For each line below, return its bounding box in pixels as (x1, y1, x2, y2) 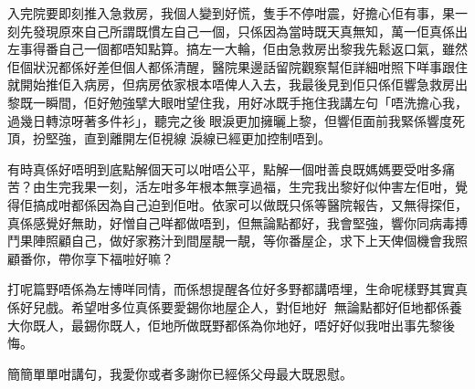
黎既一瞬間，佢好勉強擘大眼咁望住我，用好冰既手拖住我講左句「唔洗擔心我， (7, 92, 468, 111)
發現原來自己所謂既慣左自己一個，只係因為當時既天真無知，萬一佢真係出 (32, 21, 468, 40)
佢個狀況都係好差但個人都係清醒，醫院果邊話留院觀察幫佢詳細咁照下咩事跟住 (7, 57, 468, 76)
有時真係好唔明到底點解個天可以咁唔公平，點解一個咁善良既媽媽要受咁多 (7, 159, 442, 178)
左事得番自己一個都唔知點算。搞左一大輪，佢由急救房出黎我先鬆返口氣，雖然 (7, 39, 468, 58)
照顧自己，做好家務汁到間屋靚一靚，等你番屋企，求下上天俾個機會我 (45, 231, 455, 250)
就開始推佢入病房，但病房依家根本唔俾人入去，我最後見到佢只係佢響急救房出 (7, 75, 468, 94)
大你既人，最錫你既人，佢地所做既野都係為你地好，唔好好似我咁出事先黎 (7, 315, 442, 334)
